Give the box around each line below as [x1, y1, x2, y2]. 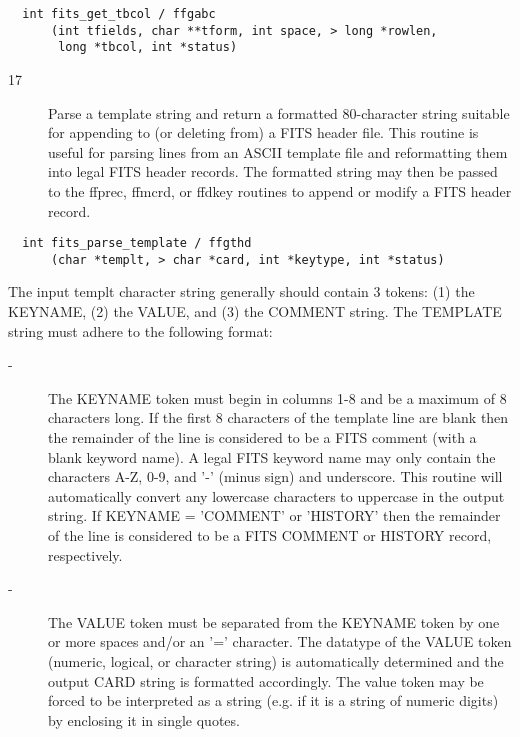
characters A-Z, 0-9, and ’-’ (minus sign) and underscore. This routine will [48, 466, 503, 487]
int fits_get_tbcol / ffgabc [22, 7, 216, 21]
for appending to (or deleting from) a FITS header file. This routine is [48, 122, 479, 143]
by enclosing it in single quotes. [48, 709, 240, 730]
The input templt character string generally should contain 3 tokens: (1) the [8, 281, 475, 302]
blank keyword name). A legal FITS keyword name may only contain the [48, 446, 496, 467]
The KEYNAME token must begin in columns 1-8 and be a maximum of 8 [48, 387, 507, 408]
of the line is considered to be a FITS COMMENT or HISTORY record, [48, 524, 492, 545]
